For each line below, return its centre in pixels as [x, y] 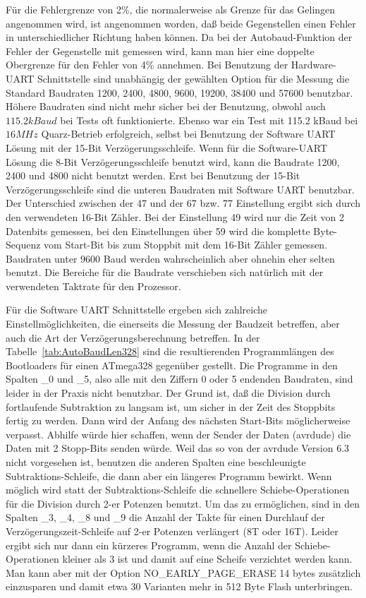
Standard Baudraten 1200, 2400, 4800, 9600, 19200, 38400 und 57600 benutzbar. [179, 92]
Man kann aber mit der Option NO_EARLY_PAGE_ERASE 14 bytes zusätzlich [183, 572]
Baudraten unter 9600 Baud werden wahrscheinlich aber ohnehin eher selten [170, 258]
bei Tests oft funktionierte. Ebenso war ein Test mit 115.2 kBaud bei [209, 120]
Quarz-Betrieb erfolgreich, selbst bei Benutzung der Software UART [188, 134]
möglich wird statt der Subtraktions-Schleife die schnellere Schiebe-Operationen [178, 490]
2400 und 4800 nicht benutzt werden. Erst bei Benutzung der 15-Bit [153, 175]
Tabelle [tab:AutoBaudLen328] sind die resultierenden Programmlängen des [170, 351]
